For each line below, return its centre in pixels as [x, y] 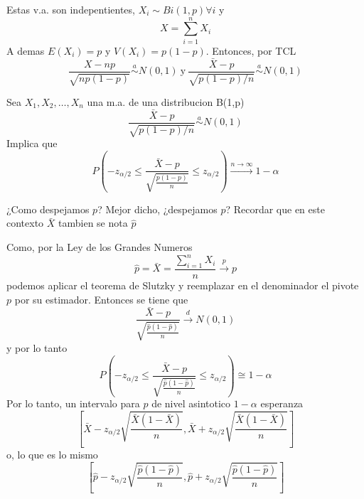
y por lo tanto [37, 347]
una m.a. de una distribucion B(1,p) [166, 101]
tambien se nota [93, 223]
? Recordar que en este [275, 209]
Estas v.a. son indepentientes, [71, 9]
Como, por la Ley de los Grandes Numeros [100, 247]
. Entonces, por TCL [251, 50]
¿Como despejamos [48, 209]
